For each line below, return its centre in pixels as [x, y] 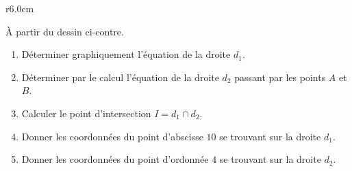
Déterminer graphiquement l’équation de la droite [126, 54]
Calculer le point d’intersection [86, 113]
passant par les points [280, 77]
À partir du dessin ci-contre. [65, 31]
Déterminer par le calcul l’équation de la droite [120, 77]
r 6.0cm [20, 8]
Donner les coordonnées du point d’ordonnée [115, 159]
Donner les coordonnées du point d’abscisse [112, 136]
